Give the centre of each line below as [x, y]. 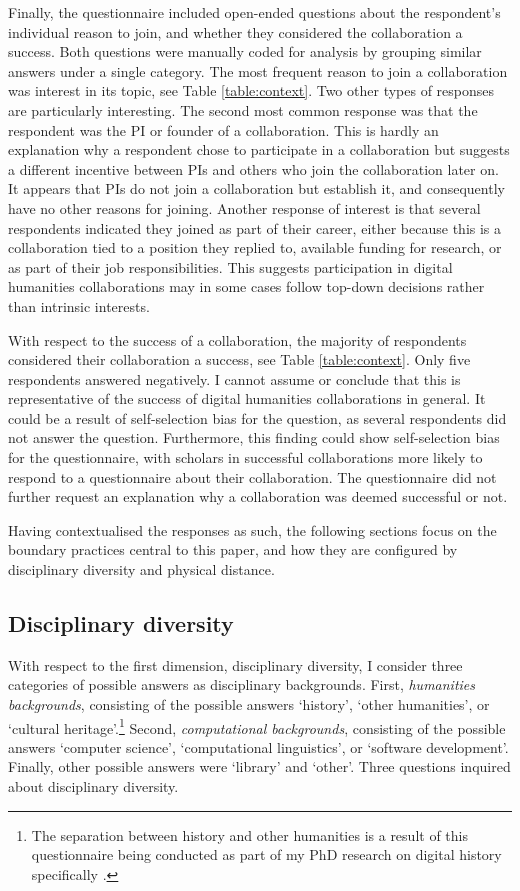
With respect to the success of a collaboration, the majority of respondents [237, 339]
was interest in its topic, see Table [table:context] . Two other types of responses [251, 90]
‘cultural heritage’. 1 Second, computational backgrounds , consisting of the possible [257, 726]
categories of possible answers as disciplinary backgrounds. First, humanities [242, 684]
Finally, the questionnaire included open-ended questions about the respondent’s [254, 12]
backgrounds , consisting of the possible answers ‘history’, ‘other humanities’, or [249, 704]
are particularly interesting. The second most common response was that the [243, 109]
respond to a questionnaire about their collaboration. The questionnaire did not [252, 476]
